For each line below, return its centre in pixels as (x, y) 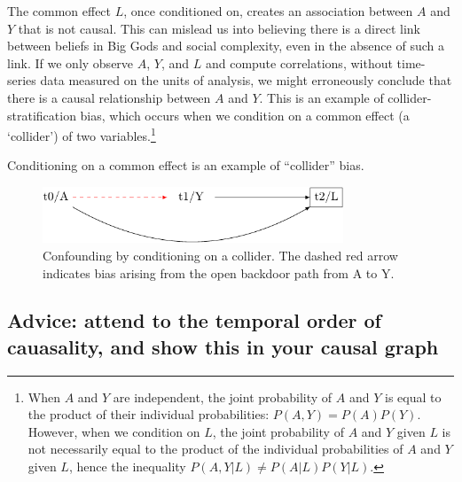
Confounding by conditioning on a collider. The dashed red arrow (220, 255)
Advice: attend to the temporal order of (194, 320)
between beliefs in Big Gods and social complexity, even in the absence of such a (226, 46)
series (22, 80)
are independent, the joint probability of (223, 396)
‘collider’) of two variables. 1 (82, 134)
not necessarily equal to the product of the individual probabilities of (215, 449)
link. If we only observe (70, 62)
